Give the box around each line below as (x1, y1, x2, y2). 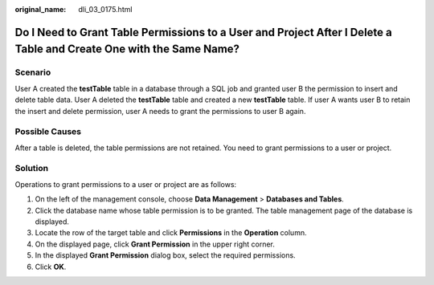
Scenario (14, 67, 51, 78)
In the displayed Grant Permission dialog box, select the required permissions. (35, 250, 297, 260)
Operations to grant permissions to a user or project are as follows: (14, 179, 237, 189)
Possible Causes (14, 126, 82, 137)
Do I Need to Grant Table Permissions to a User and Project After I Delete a (14, 25, 393, 39)
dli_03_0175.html (78, 5, 133, 14)
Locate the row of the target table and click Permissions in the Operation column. (35, 228, 307, 238)
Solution (14, 163, 49, 174)
